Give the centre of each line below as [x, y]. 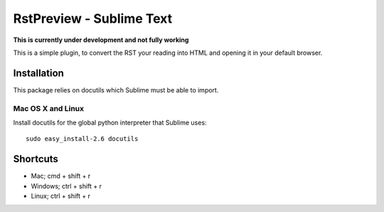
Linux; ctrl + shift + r [61, 196]
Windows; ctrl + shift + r [66, 186]
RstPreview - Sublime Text [93, 18]
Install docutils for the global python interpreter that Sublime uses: [110, 122]
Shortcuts [36, 159]
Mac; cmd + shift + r [61, 176]
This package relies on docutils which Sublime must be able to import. [116, 90]
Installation [38, 73]
